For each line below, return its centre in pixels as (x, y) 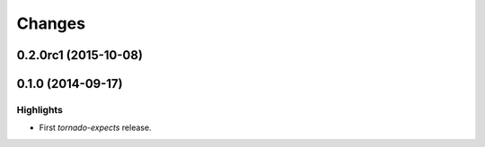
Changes (51, 23)
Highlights (40, 109)
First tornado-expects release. (95, 128)
